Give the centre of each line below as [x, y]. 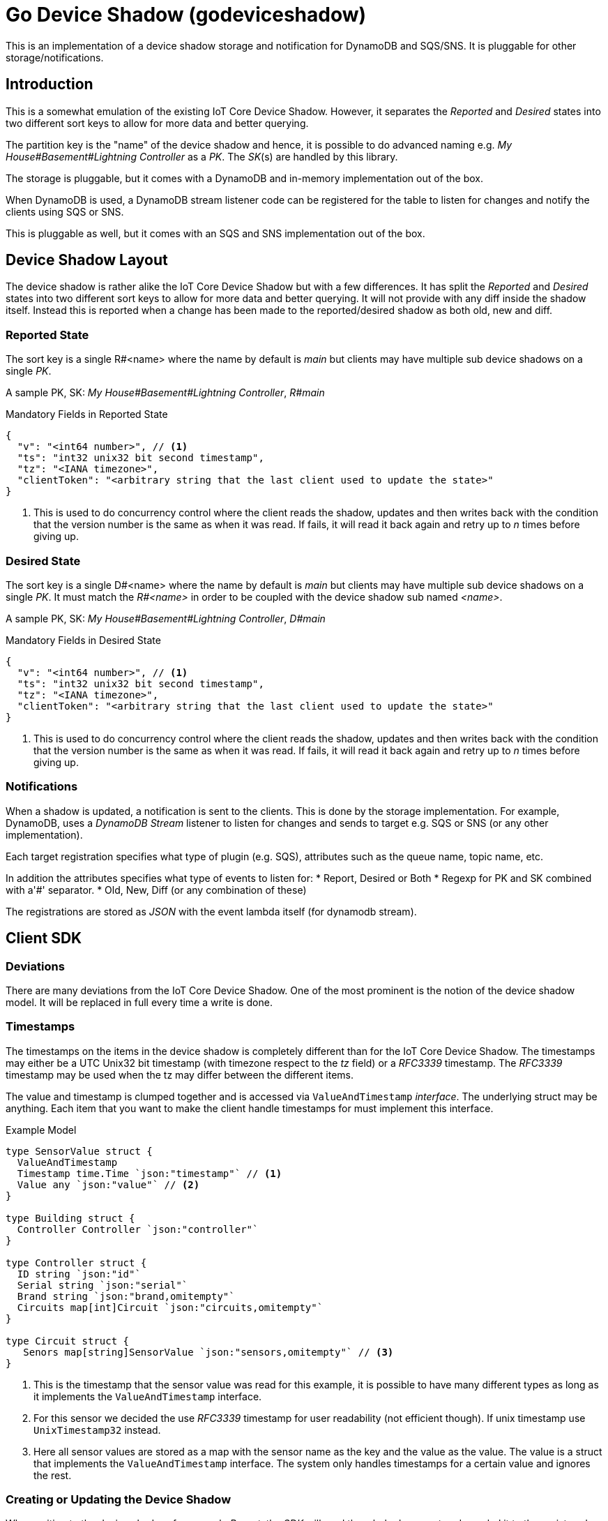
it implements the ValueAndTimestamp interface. [148, 1396]
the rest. [53, 1475]
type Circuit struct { [68, 1341]
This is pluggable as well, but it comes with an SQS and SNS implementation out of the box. [215, 233]
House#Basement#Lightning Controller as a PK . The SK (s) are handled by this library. [202, 156]
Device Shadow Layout [87, 260]
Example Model [41, 1130]
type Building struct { [70, 1218]
